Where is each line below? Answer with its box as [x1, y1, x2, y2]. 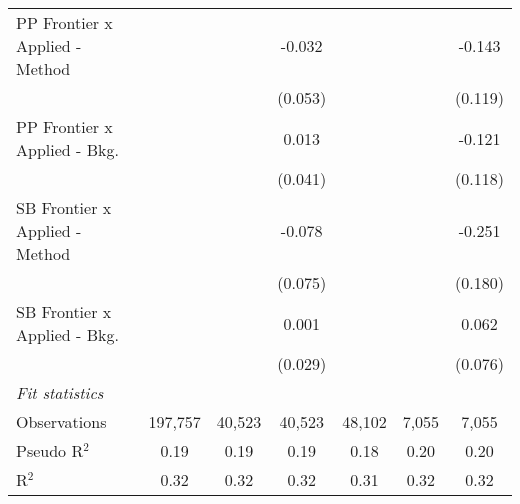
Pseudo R [16, 439, 84, 462]
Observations [16, 410, 107, 433]
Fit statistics [16, 381, 104, 404]
